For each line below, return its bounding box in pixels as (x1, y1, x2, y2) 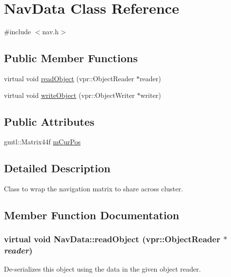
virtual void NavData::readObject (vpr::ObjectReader (4, 233, 220, 245)
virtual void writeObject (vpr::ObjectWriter (4, 90, 135, 100)
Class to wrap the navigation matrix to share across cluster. (4, 184, 183, 194)
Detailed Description (4, 161, 111, 176)
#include (4, 26, 31, 37)
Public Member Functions (4, 50, 138, 66)
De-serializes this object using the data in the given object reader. (4, 263, 201, 274)
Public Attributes (4, 114, 95, 129)
